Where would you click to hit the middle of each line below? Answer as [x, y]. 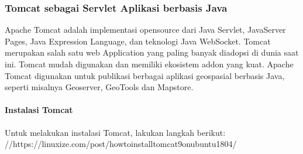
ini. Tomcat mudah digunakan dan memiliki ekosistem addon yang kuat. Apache [149, 64]
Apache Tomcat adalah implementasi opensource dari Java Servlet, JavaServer [145, 30]
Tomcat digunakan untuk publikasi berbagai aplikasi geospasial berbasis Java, [145, 75]
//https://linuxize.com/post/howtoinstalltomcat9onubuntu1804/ [121, 144]
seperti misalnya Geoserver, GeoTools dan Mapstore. [99, 87]
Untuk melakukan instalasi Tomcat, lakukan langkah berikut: [115, 132]
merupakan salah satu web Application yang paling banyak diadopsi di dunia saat [152, 52]
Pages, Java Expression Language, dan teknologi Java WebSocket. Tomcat [138, 41]
